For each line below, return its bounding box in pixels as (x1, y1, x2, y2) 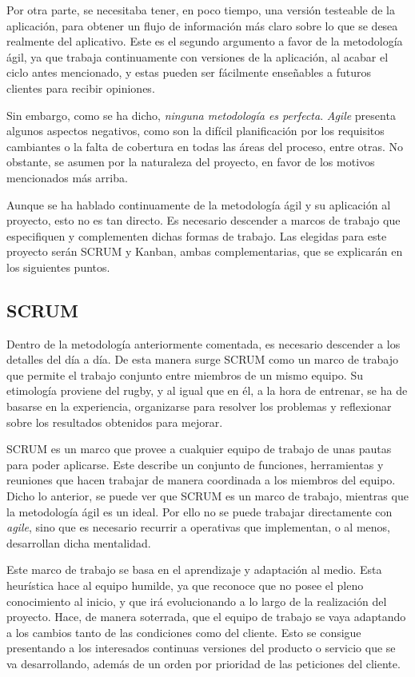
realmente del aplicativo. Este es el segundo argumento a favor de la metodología (6, 33, 403, 50)
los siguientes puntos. (6, 258, 110, 275)
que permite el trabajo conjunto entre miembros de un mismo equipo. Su (6, 366, 363, 383)
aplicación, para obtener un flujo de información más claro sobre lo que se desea (6, 17, 398, 34)
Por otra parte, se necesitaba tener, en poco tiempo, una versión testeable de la (6, 2, 395, 18)
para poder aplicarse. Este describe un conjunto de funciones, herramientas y (6, 456, 384, 472)
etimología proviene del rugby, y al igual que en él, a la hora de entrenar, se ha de (6, 382, 408, 399)
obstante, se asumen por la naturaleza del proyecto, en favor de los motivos (6, 153, 375, 170)
